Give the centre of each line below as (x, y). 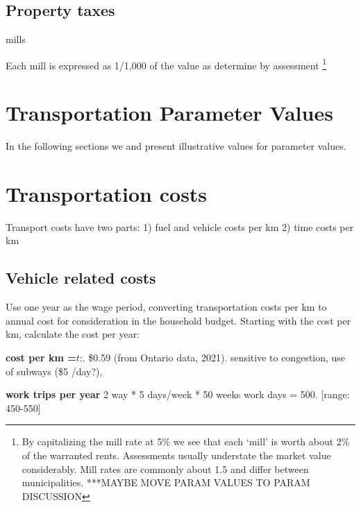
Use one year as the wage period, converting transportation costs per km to (166, 307)
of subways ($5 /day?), (54, 371)
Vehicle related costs (81, 278)
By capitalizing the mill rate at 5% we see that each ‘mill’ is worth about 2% (186, 441)
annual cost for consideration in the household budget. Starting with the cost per (178, 320)
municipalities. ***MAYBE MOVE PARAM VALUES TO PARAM (166, 482)
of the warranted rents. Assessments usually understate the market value (176, 455)
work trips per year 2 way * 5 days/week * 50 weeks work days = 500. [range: (178, 394)
